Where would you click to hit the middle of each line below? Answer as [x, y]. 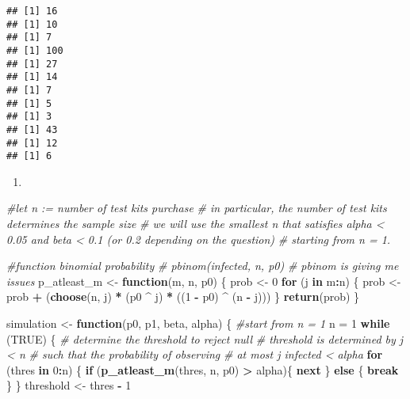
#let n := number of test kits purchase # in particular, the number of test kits [197, 208]
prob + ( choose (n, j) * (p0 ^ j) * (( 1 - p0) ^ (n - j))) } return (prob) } [183, 296]
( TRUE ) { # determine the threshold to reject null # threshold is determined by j [205, 338]
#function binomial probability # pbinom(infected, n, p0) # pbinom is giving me [203, 266]
